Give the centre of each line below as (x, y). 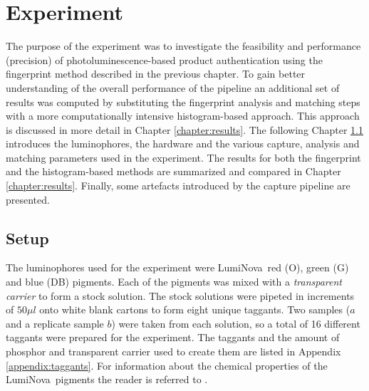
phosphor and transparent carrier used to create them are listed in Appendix (173, 351)
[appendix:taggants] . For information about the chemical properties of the (167, 365)
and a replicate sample (55, 323)
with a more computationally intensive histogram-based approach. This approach (183, 116)
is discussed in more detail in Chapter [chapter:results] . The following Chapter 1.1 (184, 129)
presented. (28, 199)
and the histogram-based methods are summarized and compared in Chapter (173, 171)
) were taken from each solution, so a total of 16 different (236, 323)
